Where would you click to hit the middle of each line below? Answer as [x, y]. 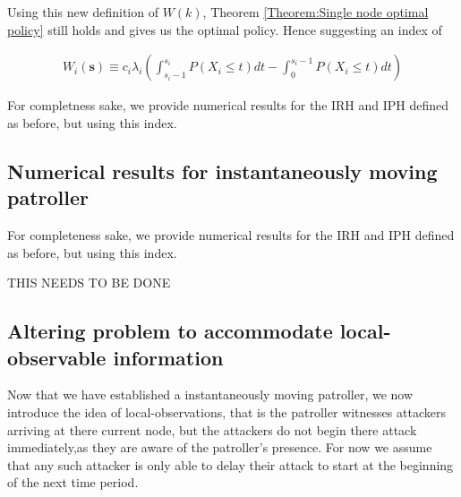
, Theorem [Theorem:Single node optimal [316, 12]
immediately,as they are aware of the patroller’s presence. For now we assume [220, 447]
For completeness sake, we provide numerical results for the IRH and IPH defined [231, 235]
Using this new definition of [83, 12]
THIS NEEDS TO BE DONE [89, 283]
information [168, 357]
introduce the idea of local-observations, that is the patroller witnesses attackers [226, 411]
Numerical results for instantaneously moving [222, 171]
